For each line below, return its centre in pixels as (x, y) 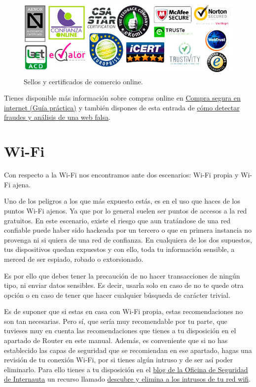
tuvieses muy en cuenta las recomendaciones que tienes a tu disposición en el (120, 331)
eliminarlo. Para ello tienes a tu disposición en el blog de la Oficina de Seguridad (126, 369)
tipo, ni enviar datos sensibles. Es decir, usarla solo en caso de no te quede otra (124, 285)
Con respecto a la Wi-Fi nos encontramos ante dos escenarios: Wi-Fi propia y (121, 175)
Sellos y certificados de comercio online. (83, 81)
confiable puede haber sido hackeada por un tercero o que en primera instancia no (128, 230)
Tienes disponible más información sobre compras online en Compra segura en (122, 98)
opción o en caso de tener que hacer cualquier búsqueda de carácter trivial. (117, 295)
